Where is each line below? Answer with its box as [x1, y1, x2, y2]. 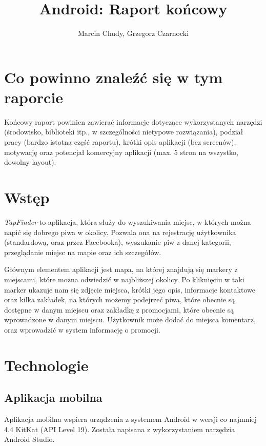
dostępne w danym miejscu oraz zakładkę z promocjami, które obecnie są [4, 304, 234, 315]
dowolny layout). [4, 157, 56, 167]
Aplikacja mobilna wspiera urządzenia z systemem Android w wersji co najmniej [4, 414, 257, 424]
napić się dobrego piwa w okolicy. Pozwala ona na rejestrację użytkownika [4, 226, 236, 237]
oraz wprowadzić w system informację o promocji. [4, 324, 160, 335]
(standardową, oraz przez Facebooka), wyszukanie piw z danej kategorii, [4, 237, 231, 247]
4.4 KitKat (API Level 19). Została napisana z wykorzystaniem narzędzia [4, 423, 235, 434]
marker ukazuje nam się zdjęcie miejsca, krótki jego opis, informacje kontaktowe [4, 284, 255, 295]
